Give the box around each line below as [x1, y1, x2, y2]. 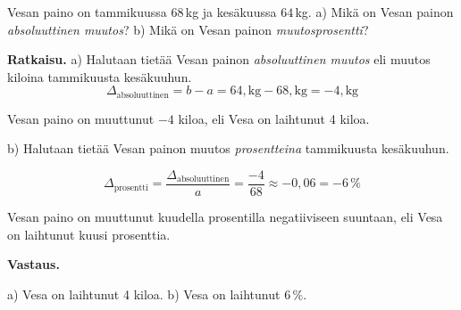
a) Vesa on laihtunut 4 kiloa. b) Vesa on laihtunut [7, 284, 281, 303]
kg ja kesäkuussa [185, 3, 277, 20]
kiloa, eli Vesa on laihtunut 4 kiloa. [178, 109, 370, 127]
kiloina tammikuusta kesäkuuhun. [7, 67, 192, 86]
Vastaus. [7, 255, 60, 273]
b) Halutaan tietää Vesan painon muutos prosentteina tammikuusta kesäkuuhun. [7, 139, 449, 158]
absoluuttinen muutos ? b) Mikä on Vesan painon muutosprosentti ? [7, 20, 369, 38]
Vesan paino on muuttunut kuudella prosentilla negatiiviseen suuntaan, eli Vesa [7, 208, 443, 226]
